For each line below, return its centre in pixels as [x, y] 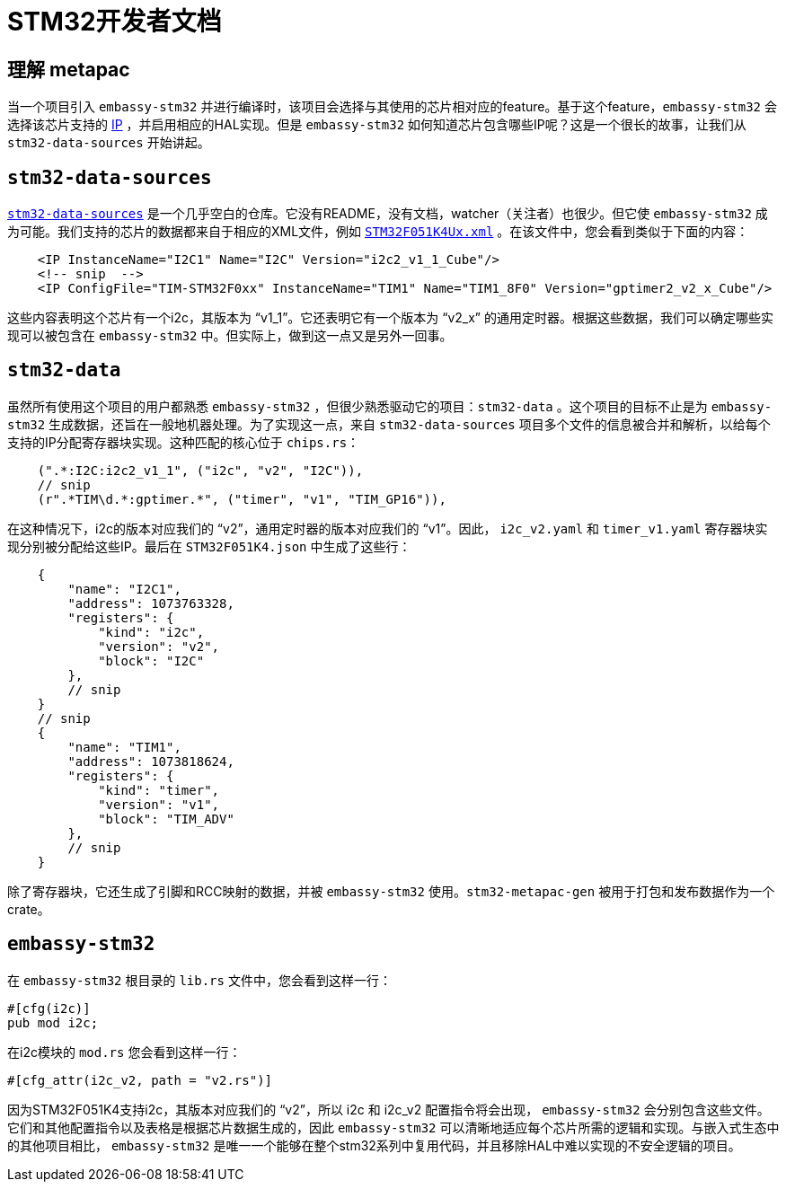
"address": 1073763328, [151, 603]
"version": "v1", [159, 804]
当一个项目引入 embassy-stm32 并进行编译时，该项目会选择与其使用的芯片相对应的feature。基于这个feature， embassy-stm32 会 [392, 107]
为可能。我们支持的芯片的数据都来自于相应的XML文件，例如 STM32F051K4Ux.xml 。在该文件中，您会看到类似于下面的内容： [378, 232]
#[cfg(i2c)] [49, 1008]
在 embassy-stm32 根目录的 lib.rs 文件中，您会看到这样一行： [199, 980]
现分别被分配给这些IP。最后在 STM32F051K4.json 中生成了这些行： [209, 546]
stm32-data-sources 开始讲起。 [109, 143]
